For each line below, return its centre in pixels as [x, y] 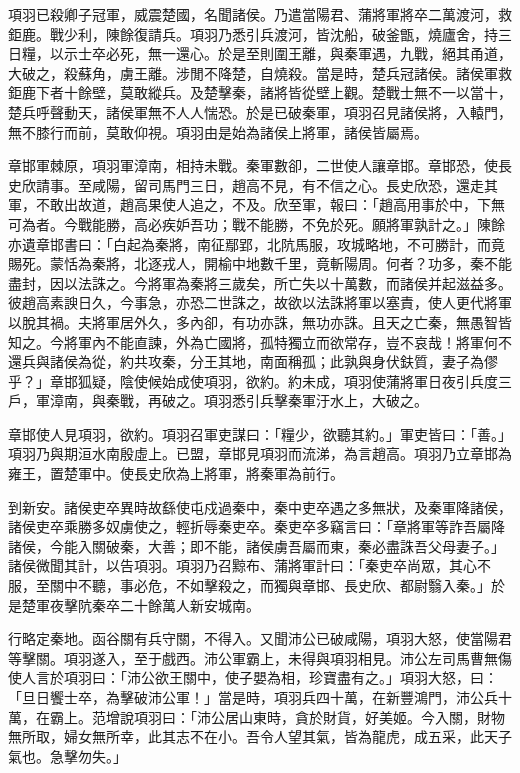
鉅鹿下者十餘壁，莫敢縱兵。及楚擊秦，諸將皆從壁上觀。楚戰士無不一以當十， [260, 92]
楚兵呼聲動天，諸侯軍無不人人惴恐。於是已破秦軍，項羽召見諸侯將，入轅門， [260, 111]
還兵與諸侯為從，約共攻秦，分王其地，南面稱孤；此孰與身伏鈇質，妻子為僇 [253, 361]
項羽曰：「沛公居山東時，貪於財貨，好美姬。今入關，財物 [319, 716]
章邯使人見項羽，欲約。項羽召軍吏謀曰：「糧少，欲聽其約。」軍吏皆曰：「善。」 [260, 433]
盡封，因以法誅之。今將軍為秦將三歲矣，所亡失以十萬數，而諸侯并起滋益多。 [260, 282]
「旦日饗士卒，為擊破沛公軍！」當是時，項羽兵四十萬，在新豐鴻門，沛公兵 [253, 697]
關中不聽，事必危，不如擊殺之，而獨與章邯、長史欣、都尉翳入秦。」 [270, 585]
